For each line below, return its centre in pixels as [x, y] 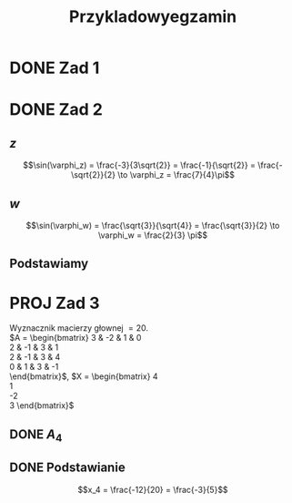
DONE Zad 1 [55, 68]
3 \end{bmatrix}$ [42, 405]
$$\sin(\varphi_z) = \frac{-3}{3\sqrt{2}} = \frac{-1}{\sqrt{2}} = [139, 165]
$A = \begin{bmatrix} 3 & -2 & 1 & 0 [76, 338]
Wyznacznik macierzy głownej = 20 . [79, 328]
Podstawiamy [49, 264]
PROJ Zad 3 [55, 303]
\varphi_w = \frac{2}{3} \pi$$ [153, 235]
